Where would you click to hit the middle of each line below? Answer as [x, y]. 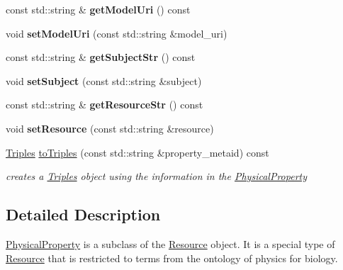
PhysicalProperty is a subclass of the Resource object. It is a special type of [170, 243]
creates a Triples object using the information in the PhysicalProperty [156, 176]
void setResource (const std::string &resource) [110, 128]
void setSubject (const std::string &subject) [104, 80]
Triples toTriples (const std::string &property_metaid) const [137, 152]
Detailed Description [83, 214]
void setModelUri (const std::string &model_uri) [117, 33]
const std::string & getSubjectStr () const [101, 57]
